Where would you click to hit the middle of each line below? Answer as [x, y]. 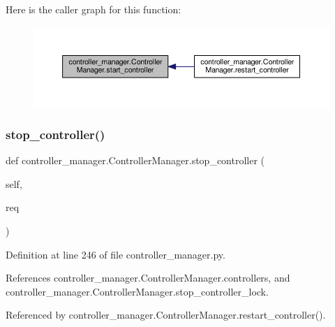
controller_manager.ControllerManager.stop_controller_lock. [137, 291]
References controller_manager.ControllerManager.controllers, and [148, 278]
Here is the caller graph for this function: [94, 9]
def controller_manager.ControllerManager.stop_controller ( [135, 160]
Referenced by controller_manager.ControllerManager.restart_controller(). [166, 315]
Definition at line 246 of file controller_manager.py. [116, 254]
